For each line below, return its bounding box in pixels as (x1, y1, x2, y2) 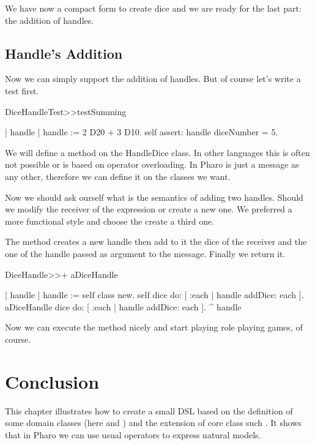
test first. (5, 84, 39, 97)
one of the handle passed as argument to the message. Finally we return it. (5, 247, 286, 260)
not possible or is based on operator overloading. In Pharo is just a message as (5, 158, 299, 171)
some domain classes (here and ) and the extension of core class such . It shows (5, 416, 302, 429)
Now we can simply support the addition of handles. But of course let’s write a (5, 72, 301, 85)
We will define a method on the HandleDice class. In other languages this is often (5, 146, 310, 159)
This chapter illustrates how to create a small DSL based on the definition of (5, 404, 293, 417)
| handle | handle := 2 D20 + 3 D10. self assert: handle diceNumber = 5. (5, 125, 278, 138)
